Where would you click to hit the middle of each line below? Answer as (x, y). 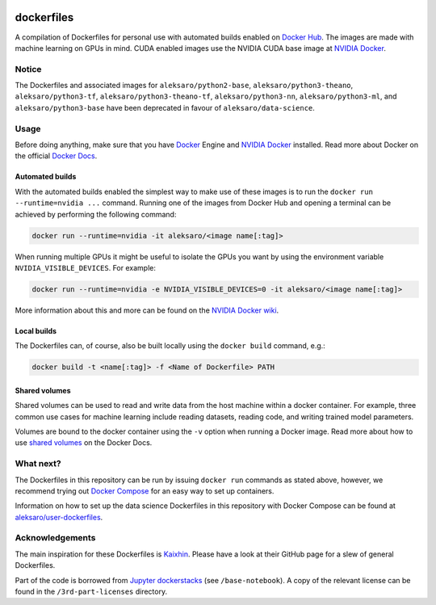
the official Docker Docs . (56, 156)
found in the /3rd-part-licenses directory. (91, 592)
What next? (38, 464)
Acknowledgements (55, 538)
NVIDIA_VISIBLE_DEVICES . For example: (86, 267)
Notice (28, 69)
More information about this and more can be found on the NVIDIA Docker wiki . (147, 310)
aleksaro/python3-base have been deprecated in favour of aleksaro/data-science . (165, 107)
